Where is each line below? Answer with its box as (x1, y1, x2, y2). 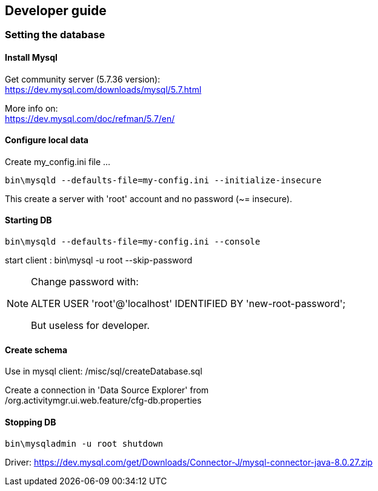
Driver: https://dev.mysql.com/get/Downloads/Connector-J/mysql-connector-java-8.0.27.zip (5, 456, 373, 467)
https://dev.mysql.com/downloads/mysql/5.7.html (5, 84, 202, 95)
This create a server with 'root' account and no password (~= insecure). (5, 193, 293, 204)
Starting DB (5, 215, 52, 226)
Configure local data (5, 135, 88, 146)
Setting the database (5, 29, 105, 41)
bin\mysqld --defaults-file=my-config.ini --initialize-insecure (5, 175, 322, 185)
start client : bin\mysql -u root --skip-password (5, 255, 193, 266)
